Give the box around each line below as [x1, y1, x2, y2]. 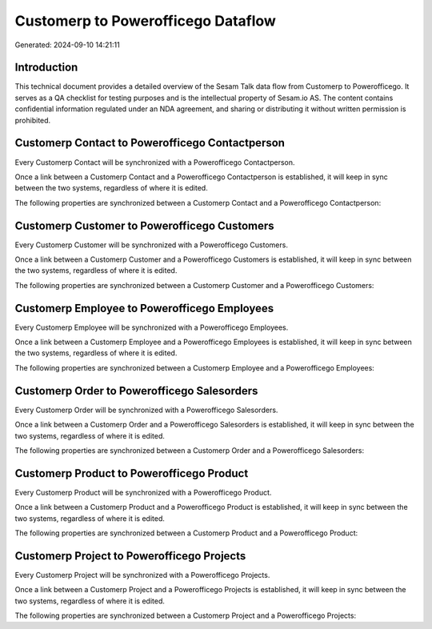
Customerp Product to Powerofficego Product [14, 467, 249, 480]
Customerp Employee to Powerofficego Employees [14, 301, 274, 315]
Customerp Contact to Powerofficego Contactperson [14, 136, 286, 150]
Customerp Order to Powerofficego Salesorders [14, 384, 258, 398]
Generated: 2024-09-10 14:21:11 [14, 40, 120, 50]
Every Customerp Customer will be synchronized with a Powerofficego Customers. [14, 240, 288, 250]
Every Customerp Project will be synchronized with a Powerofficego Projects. [14, 570, 270, 579]
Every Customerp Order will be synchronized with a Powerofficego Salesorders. [14, 405, 278, 415]
